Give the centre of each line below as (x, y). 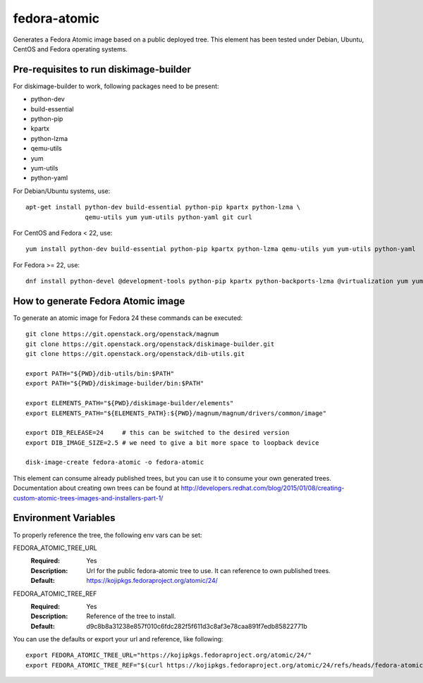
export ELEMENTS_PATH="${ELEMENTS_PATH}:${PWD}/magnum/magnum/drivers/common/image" (176, 413)
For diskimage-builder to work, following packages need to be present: (116, 86)
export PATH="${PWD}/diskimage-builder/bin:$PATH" (115, 383)
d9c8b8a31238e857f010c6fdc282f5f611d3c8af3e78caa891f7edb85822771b (197, 626)
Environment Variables (64, 518)
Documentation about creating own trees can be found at (96, 488)
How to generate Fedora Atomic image (99, 301)
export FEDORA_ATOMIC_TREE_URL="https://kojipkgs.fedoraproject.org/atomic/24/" (169, 655)
